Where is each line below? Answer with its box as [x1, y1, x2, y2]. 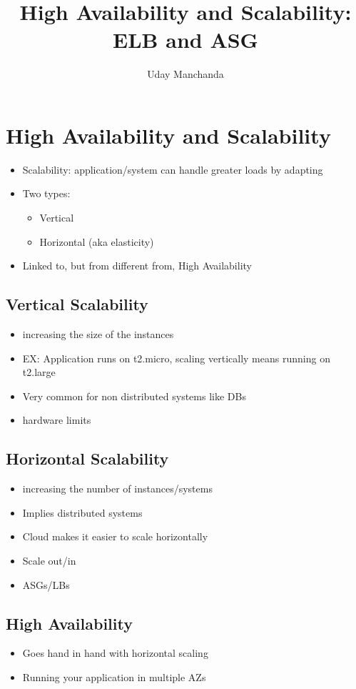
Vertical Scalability [6, 293, 148, 315]
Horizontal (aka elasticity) [39, 234, 154, 249]
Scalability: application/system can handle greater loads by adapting [22, 162, 323, 177]
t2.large [22, 365, 56, 380]
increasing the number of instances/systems [22, 481, 213, 496]
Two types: [22, 186, 71, 201]
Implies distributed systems [22, 505, 143, 520]
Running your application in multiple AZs [22, 669, 206, 684]
